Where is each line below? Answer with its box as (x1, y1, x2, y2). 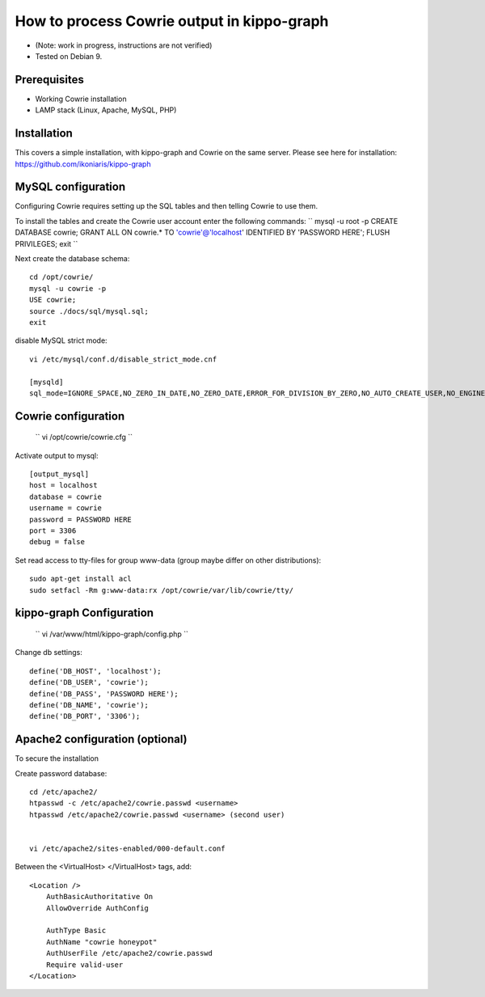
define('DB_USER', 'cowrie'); (29, 678, 150, 687)
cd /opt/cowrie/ (29, 272, 94, 282)
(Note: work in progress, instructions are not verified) (35, 40, 213, 50)
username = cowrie (29, 504, 103, 513)
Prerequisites (15, 73, 84, 87)
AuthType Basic (45, 926, 107, 936)
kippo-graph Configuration (15, 606, 154, 620)
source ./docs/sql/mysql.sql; (29, 306, 150, 315)
